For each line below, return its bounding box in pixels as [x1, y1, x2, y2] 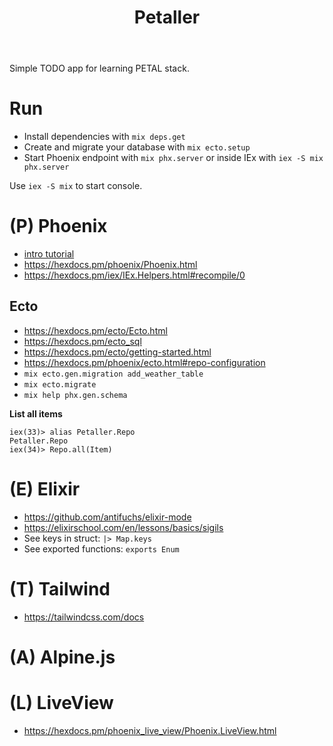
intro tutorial [23, 248, 75, 260]
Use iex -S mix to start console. [9, 180, 143, 192]
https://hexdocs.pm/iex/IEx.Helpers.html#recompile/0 [23, 269, 246, 281]
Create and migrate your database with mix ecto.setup [23, 141, 251, 153]
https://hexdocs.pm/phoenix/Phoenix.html [23, 259, 198, 271]
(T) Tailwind [9, 578, 111, 600]
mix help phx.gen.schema [23, 390, 128, 400]
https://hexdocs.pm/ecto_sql [23, 335, 142, 347]
